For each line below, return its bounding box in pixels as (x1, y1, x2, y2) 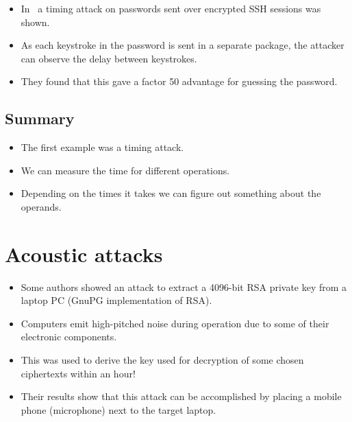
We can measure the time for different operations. (21, 163, 230, 177)
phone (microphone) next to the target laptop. (21, 402, 216, 417)
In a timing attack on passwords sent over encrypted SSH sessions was (21, 1, 321, 15)
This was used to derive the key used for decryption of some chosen (21, 353, 304, 367)
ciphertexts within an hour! (21, 366, 136, 380)
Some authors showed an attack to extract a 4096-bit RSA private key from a (21, 279, 347, 294)
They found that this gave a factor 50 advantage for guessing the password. (21, 74, 338, 89)
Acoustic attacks (5, 239, 163, 268)
